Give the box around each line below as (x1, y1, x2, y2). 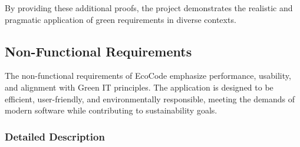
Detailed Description (5, 129, 105, 143)
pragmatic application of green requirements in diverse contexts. (5, 13, 236, 25)
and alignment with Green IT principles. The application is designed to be (5, 81, 273, 93)
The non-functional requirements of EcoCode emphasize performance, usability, (5, 69, 291, 82)
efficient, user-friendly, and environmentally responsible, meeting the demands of (5, 92, 295, 105)
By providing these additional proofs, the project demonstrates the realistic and (5, 2, 293, 14)
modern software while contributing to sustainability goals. (5, 104, 217, 116)
